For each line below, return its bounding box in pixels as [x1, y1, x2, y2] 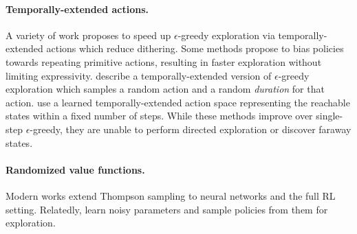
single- [316, 108, 343, 123]
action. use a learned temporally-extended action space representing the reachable [6, 95, 350, 109]
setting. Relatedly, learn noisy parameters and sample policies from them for [6, 202, 328, 216]
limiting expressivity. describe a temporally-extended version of [6, 68, 272, 82]
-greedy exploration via [177, 27, 275, 42]
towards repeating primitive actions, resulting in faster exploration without [6, 54, 322, 69]
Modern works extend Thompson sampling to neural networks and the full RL [6, 188, 336, 202]
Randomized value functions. [6, 162, 145, 176]
